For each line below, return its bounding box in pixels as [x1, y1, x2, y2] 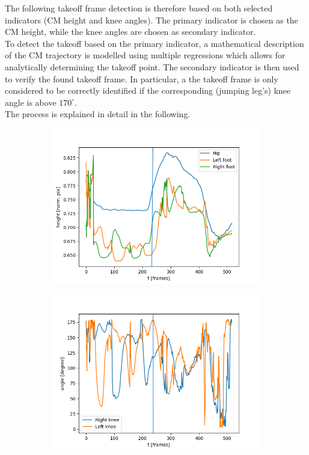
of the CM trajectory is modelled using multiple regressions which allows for [5, 49, 286, 61]
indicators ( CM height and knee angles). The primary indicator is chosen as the [5, 13, 298, 26]
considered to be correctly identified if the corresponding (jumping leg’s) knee [5, 84, 291, 97]
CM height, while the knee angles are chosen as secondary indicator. [5, 25, 256, 38]
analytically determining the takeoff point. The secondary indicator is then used [5, 60, 299, 73]
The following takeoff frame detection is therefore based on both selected [5, 2, 273, 14]
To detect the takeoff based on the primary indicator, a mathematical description [5, 37, 304, 49]
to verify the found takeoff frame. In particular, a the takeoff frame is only [5, 72, 278, 85]
